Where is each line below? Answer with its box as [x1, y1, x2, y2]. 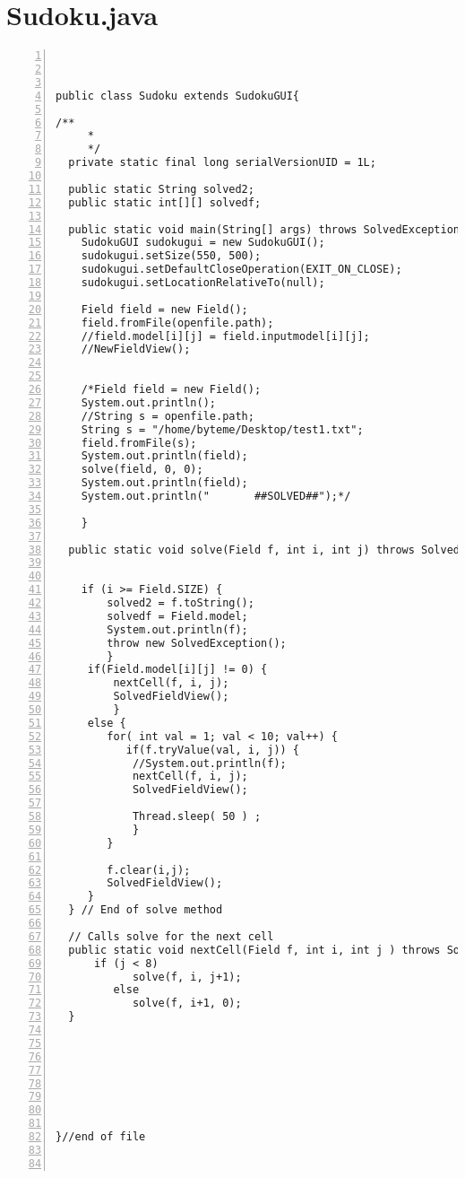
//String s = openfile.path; [81, 409, 254, 423]
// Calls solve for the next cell [68, 929, 274, 943]
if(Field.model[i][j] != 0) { [87, 663, 268, 676]
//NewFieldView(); [81, 343, 191, 356]
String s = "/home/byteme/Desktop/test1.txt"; [81, 423, 364, 436]
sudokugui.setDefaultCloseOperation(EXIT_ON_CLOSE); [81, 263, 402, 276]
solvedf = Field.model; [107, 609, 248, 623]
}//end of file [56, 1130, 146, 1143]
